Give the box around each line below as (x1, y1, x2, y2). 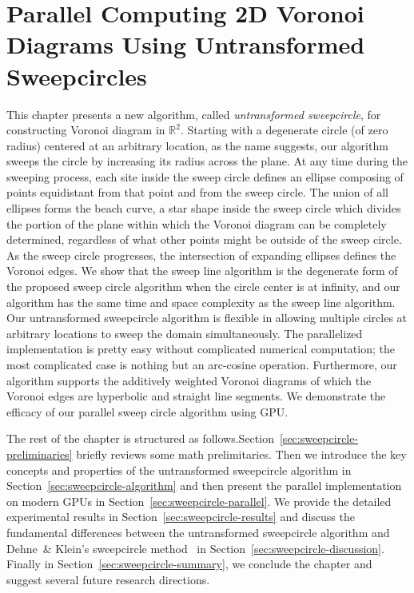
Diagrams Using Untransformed (6, 28, 365, 61)
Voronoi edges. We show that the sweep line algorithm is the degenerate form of (6, 262, 398, 279)
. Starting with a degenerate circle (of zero (180, 121, 388, 138)
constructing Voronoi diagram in (6, 121, 165, 138)
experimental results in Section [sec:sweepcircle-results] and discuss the (6, 508, 355, 525)
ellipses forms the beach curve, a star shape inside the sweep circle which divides (6, 200, 401, 217)
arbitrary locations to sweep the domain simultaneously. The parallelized (6, 324, 363, 341)
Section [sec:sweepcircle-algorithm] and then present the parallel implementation (6, 477, 402, 494)
